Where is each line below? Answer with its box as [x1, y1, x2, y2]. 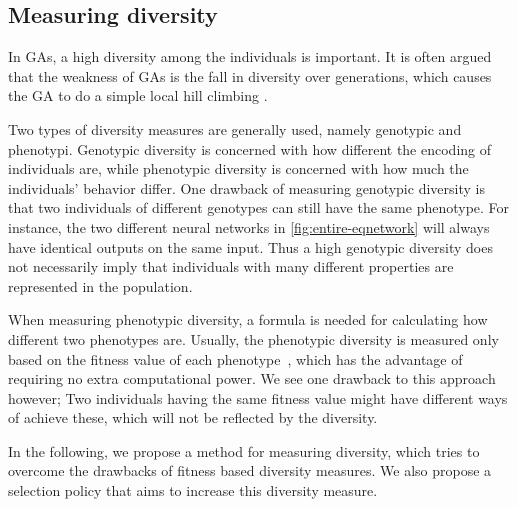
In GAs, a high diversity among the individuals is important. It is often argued [8, 46, 492, 67]
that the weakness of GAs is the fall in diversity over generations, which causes [8, 65, 492, 86]
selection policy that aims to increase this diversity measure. [8, 480, 378, 501]
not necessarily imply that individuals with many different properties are [8, 256, 454, 277]
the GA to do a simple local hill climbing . [8, 85, 268, 106]
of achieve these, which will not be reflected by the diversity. [8, 407, 378, 428]
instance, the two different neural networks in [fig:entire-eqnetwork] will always [8, 216, 490, 237]
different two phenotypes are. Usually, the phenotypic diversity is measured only [8, 328, 499, 349]
